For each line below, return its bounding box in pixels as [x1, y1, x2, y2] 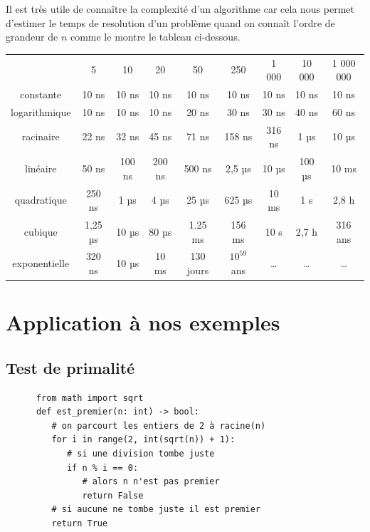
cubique [23, 224, 58, 239]
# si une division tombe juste [66, 449, 215, 459]
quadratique [14, 192, 67, 207]
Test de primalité [6, 356, 135, 378]
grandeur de [6, 29, 58, 44]
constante [20, 86, 62, 101]
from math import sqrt [36, 392, 144, 403]
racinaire [21, 129, 60, 144]
